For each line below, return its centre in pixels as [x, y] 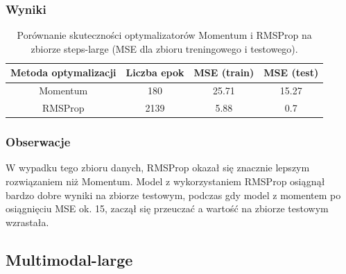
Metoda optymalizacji [63, 72]
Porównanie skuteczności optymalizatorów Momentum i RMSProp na [164, 35]
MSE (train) [224, 72]
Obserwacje [38, 142]
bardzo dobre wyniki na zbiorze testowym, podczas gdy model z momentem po [173, 195]
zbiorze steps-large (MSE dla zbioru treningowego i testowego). [164, 48]
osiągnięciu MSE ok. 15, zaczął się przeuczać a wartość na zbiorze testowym [167, 208]
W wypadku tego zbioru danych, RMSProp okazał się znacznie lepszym [158, 168]
